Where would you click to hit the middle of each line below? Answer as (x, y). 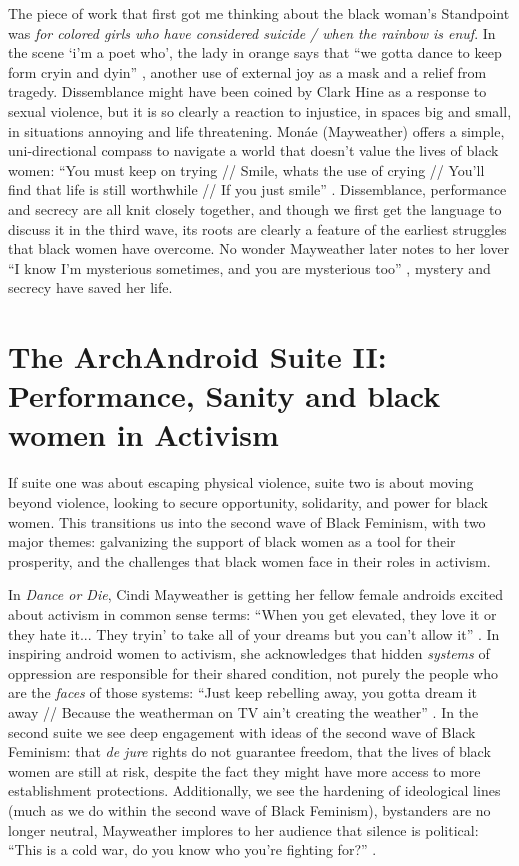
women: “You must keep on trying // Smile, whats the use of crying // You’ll (246, 169)
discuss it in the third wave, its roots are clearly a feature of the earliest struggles (257, 228)
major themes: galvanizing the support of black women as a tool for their (232, 541)
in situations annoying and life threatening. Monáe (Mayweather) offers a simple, (256, 130)
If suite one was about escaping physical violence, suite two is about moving (241, 482)
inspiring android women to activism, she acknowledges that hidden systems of (249, 653)
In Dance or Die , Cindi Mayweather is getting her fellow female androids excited (256, 594)
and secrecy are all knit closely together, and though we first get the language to (255, 208)
